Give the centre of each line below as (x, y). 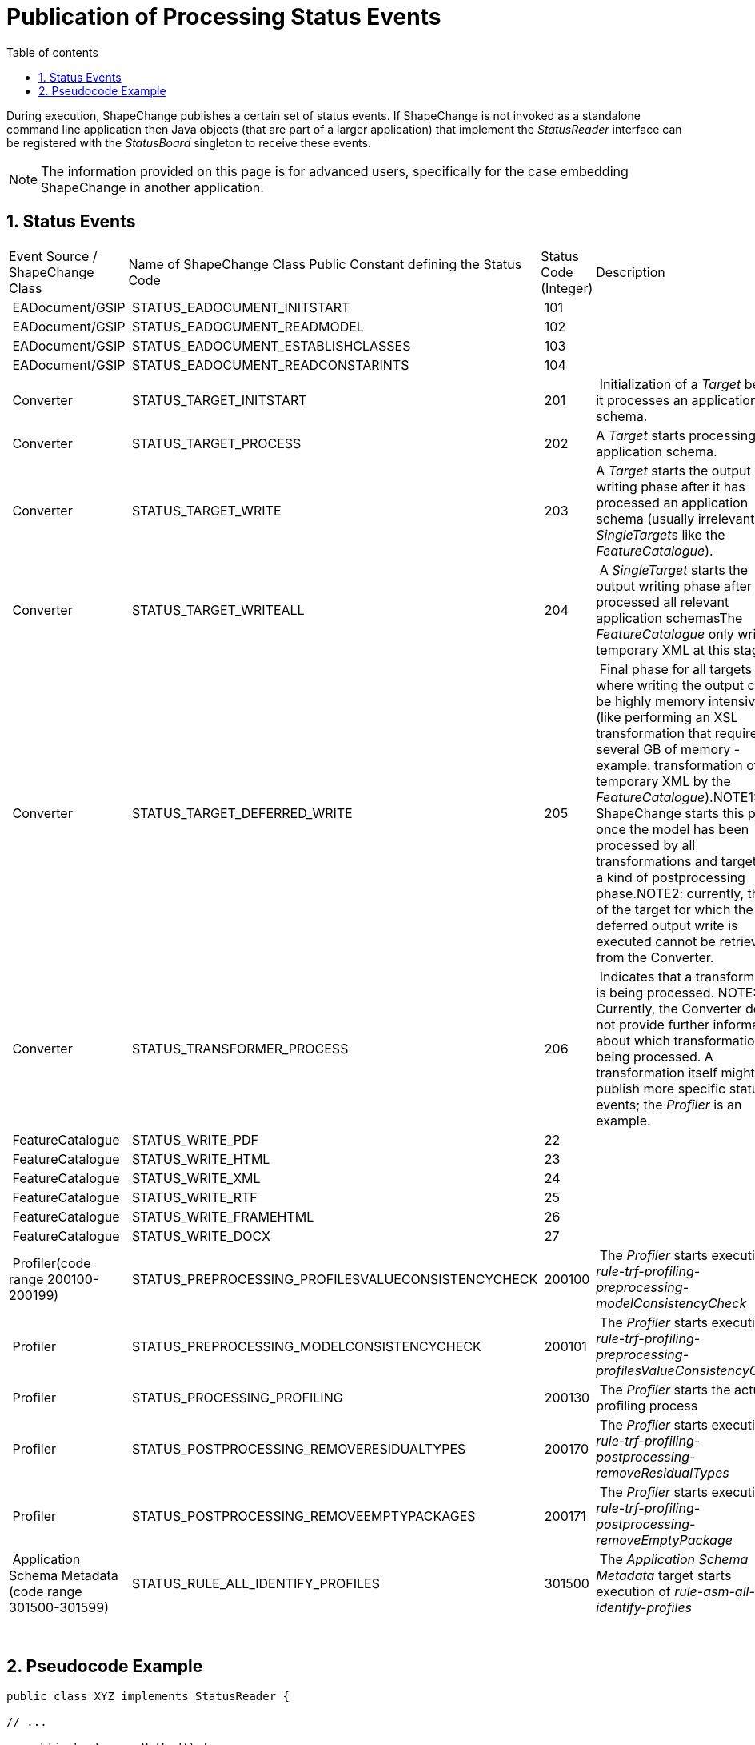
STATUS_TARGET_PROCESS (216, 443)
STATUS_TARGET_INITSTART (219, 400)
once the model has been (673, 829)
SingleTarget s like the (661, 534)
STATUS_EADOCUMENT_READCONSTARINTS (270, 365)
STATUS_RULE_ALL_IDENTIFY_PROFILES (256, 1583)
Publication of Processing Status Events (224, 17)
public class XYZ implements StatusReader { (148, 1697)
